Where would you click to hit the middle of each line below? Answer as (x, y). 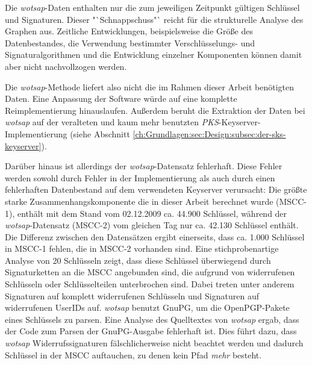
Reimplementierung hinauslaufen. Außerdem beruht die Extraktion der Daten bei (155, 110)
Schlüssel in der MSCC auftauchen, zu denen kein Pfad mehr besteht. (133, 354)
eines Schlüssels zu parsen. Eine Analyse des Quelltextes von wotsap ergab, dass (152, 319)
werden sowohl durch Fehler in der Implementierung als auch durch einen (140, 177)
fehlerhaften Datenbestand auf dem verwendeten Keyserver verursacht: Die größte (156, 189)
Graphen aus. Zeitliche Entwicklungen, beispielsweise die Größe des (129, 31)
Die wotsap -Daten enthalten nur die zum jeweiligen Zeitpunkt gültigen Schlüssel (152, 7)
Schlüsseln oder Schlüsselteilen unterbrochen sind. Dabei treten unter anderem (150, 284)
